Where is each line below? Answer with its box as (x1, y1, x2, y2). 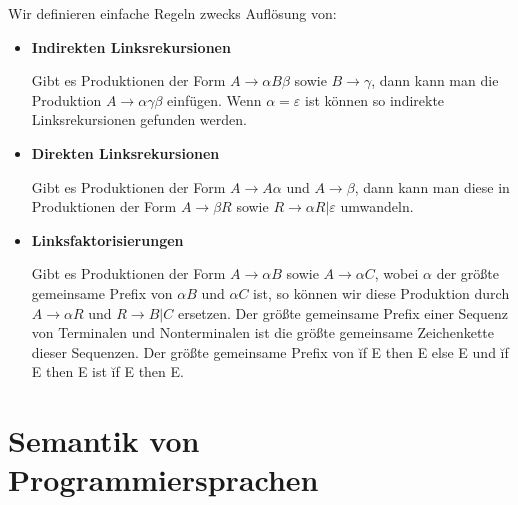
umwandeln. (340, 196, 414, 217)
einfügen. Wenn (167, 89, 262, 110)
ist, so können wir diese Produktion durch (253, 282, 510, 303)
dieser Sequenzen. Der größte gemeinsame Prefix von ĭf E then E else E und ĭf (31, 341, 509, 362)
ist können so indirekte (305, 89, 445, 110)
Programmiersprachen (8, 459, 319, 500)
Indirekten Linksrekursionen (31, 36, 231, 57)
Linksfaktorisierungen (31, 229, 184, 250)
